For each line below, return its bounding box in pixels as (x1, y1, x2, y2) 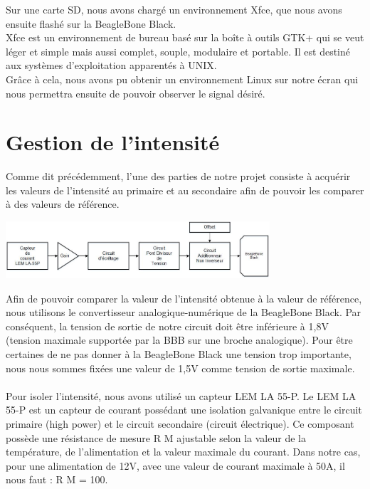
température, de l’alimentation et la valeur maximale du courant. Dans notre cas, (6, 444, 361, 459)
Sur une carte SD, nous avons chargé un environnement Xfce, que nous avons (6, 2, 342, 16)
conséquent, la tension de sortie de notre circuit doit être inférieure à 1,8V (6, 318, 329, 333)
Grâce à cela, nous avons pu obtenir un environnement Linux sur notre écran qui (6, 71, 359, 86)
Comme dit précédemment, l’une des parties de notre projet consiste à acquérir (6, 169, 351, 184)
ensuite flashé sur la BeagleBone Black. (6, 16, 176, 31)
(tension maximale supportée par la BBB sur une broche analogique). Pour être (6, 332, 353, 347)
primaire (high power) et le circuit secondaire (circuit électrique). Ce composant (6, 416, 354, 431)
